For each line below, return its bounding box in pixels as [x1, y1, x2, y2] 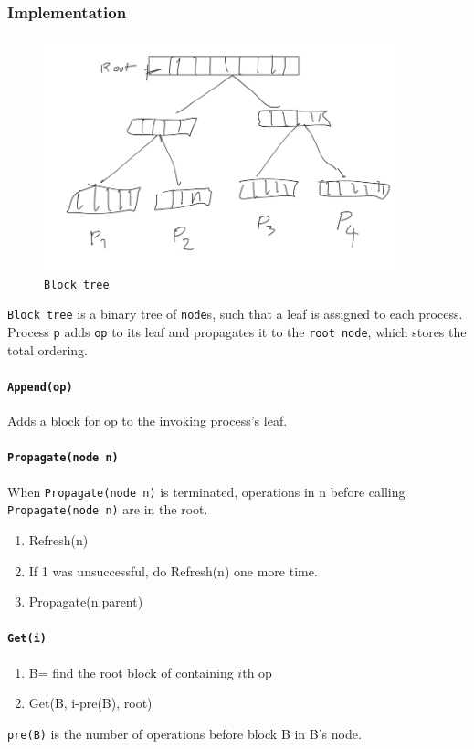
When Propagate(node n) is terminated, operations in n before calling [7, 481, 406, 501]
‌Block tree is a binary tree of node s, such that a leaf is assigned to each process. [7, 304, 463, 323]
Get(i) [7, 632, 47, 646]
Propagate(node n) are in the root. [7, 500, 208, 519]
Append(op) [7, 380, 73, 394]
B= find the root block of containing [28, 662, 234, 681]
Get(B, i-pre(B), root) [28, 693, 153, 712]
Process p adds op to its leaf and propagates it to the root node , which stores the [7, 322, 467, 342]
